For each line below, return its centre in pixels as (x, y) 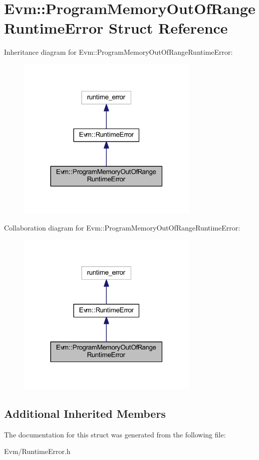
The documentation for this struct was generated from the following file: (115, 434)
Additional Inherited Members (85, 413)
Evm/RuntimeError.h (37, 451)
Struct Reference (168, 28)
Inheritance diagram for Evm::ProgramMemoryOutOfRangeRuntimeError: (118, 52)
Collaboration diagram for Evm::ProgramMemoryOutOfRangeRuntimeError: (122, 227)
